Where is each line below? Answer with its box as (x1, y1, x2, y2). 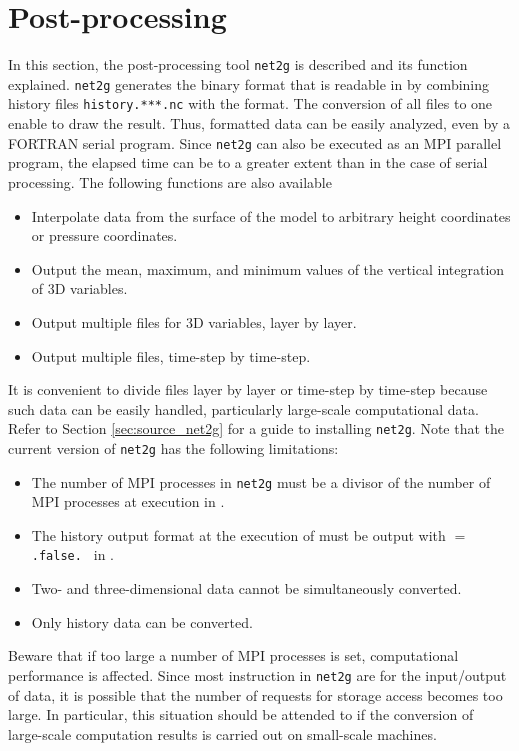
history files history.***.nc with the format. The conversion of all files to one (8, 93, 493, 114)
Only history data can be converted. (31, 611, 253, 632)
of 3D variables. (31, 278, 128, 299)
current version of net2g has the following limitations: (8, 437, 339, 458)
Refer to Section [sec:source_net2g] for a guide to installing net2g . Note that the (8, 418, 505, 439)
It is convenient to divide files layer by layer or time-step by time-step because (8, 379, 488, 400)
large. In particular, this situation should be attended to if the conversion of (8, 704, 474, 725)
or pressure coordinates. (31, 225, 178, 246)
